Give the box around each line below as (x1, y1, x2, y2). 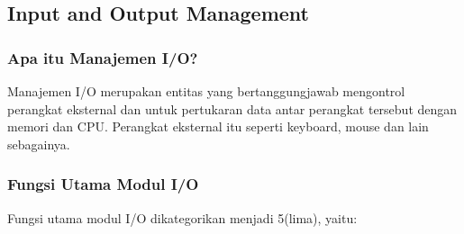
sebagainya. (7, 134, 70, 153)
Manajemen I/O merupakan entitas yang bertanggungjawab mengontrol (7, 82, 405, 100)
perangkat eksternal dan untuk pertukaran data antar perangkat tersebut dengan (7, 99, 458, 118)
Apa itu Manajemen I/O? (7, 46, 198, 68)
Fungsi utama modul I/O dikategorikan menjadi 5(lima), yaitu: (7, 208, 358, 227)
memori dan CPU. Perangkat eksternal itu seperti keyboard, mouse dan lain (7, 117, 429, 136)
